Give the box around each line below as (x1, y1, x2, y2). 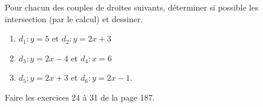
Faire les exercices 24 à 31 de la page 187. (5, 91, 155, 103)
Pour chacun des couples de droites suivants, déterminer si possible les (5, 1, 258, 13)
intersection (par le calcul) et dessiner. (5, 12, 143, 25)
